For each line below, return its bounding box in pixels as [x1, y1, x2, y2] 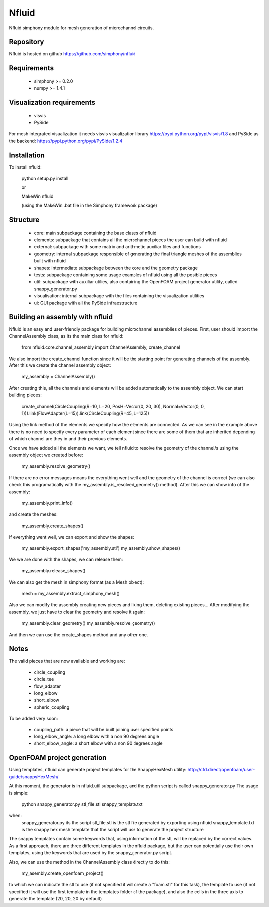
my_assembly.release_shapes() [21, 568, 86, 574]
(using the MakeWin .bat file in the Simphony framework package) [21, 202, 158, 209]
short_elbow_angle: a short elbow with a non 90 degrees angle [34, 740, 163, 746]
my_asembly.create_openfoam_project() [21, 870, 104, 876]
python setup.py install [21, 175, 69, 181]
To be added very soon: [9, 716, 58, 722]
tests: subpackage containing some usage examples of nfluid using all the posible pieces [34, 272, 217, 278]
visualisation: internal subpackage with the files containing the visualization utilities [34, 293, 205, 299]
